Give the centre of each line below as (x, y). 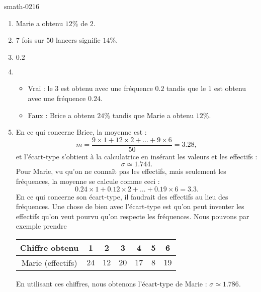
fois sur (33, 40)
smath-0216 (22, 6)
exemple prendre (41, 226)
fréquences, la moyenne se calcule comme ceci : (88, 181)
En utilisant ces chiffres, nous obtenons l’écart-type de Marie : (111, 283)
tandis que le (186, 88)
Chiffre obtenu (49, 247)
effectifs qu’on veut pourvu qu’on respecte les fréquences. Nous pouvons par (133, 216)
